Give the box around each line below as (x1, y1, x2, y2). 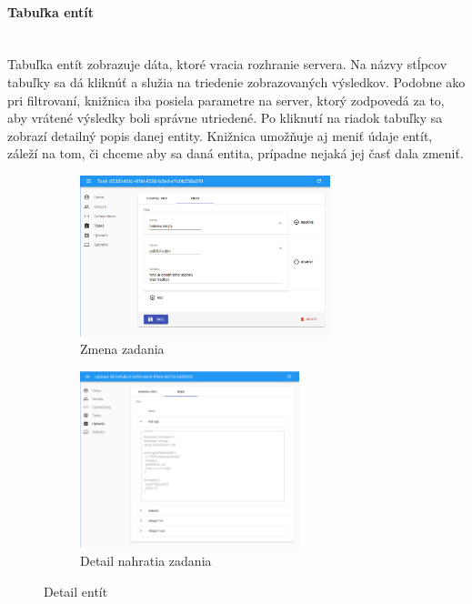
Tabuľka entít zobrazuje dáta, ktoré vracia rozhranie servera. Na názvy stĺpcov (7, 55, 447, 74)
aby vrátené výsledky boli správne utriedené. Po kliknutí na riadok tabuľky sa (7, 108, 443, 127)
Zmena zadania (80, 339, 165, 358)
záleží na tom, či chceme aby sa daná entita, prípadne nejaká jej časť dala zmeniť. (7, 144, 464, 163)
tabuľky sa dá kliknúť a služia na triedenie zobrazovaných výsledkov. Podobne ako (7, 72, 466, 91)
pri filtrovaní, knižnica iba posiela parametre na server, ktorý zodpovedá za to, (7, 90, 445, 109)
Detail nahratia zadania (80, 550, 212, 569)
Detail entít (44, 581, 108, 600)
